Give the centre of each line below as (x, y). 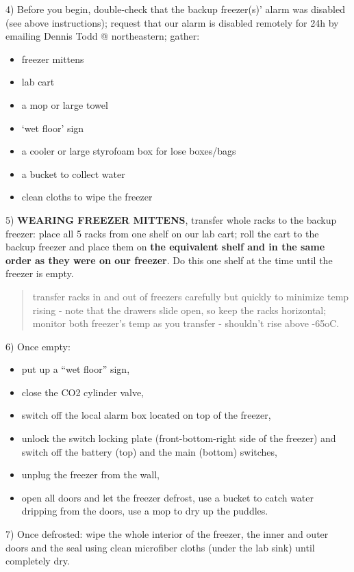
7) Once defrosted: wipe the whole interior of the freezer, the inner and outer (167, 534)
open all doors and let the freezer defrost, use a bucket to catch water (168, 497)
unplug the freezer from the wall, (90, 474)
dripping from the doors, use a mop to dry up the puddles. (145, 511)
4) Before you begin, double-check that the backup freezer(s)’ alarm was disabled (176, 9)
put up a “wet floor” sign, (76, 369)
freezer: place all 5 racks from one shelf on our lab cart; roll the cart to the (162, 233)
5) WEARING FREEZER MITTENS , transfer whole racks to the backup (171, 219)
